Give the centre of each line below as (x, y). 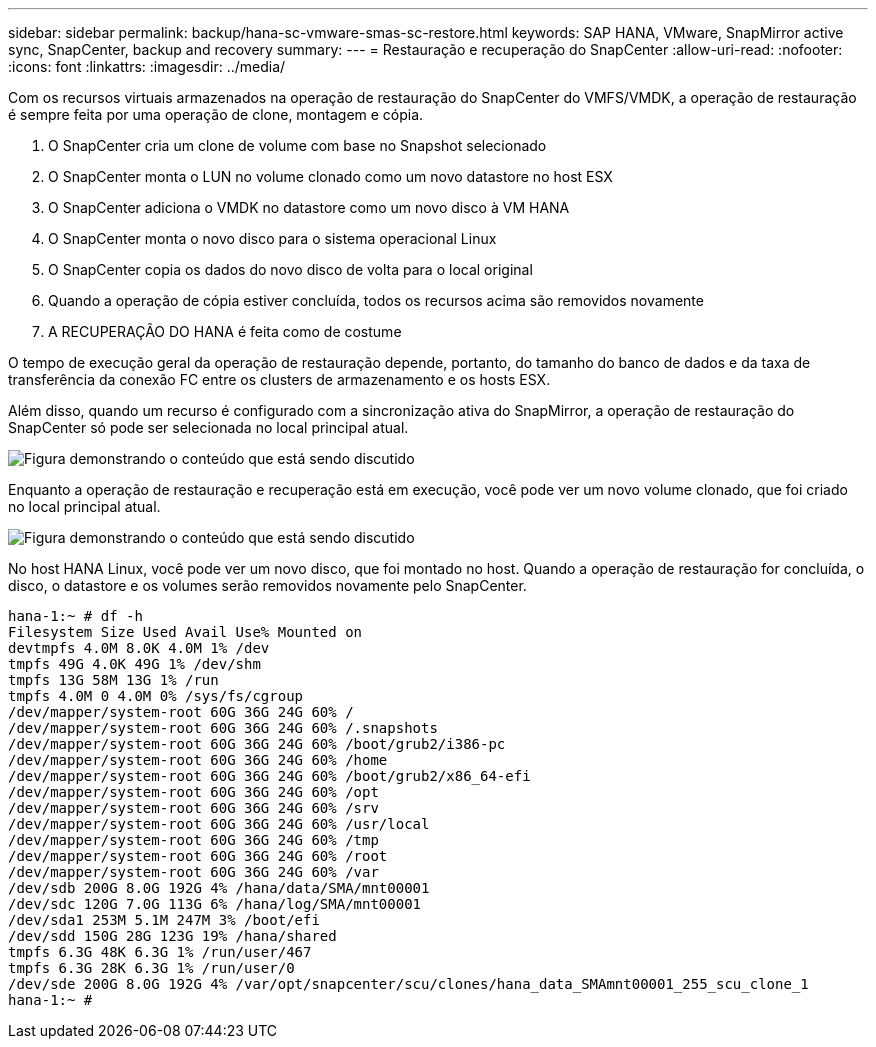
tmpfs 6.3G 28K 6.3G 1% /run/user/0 (151, 968)
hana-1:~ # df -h (75, 616)
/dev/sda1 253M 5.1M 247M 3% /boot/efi (164, 920)
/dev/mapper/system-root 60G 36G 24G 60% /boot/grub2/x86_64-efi (269, 776)
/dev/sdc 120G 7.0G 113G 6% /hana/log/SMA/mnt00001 (215, 904)
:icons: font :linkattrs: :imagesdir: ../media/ (147, 66)
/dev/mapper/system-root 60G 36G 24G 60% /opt (193, 792)
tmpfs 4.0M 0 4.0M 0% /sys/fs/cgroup (156, 696)
